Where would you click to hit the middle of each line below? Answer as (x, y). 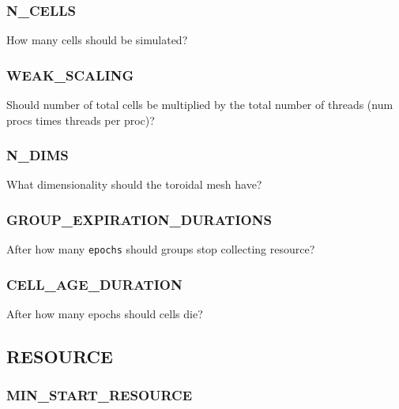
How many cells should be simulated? (97, 40)
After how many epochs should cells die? (105, 314)
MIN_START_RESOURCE (100, 395)
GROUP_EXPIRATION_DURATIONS (139, 219)
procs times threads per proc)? (81, 120)
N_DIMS (38, 155)
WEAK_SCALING (70, 75)
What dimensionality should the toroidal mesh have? (134, 184)
